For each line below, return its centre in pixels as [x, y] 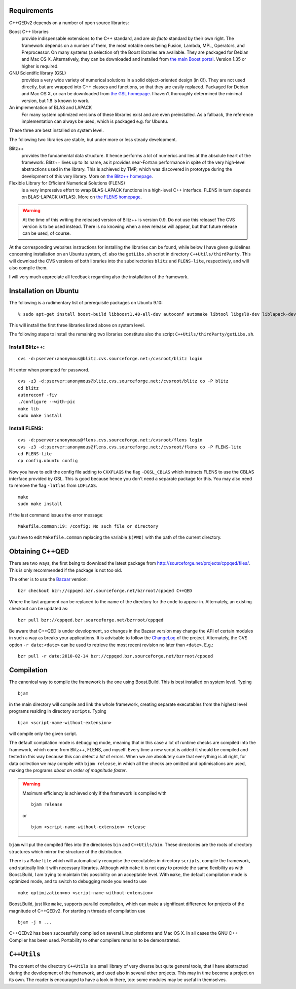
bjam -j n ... [35, 922]
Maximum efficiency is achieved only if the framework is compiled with [95, 793]
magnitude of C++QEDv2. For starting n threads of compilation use [77, 911]
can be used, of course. [47, 233]
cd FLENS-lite [35, 454]
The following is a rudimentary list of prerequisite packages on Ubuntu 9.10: [86, 303]
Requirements [31, 11]
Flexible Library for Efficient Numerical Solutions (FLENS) [67, 183]
